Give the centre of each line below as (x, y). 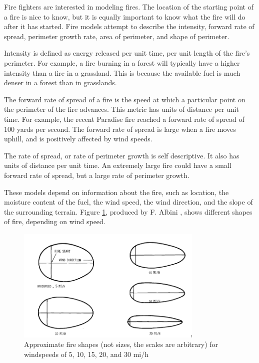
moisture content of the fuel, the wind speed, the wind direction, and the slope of (128, 202)
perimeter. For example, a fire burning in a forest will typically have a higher (122, 62)
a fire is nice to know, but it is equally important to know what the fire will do (125, 16)
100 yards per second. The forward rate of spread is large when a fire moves (120, 129)
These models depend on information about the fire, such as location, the (116, 192)
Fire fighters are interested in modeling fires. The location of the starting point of (129, 7)
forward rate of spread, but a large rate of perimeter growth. (97, 175)
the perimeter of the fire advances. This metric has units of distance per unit (121, 109)
